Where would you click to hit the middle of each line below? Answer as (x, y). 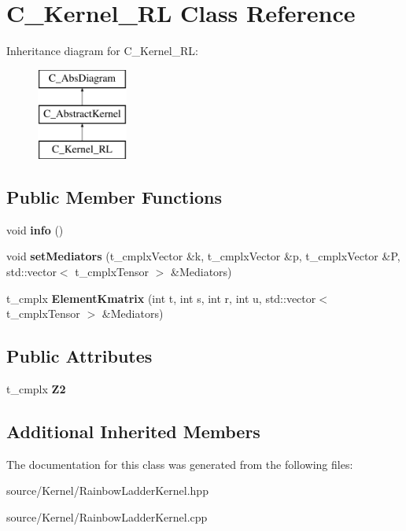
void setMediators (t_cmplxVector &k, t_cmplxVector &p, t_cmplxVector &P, (203, 256)
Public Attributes (79, 356)
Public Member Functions (114, 197)
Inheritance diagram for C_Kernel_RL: (103, 51)
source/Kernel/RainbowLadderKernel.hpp (107, 490)
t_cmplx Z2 (36, 389)
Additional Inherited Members (133, 431)
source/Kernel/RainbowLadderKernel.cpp (107, 517)
